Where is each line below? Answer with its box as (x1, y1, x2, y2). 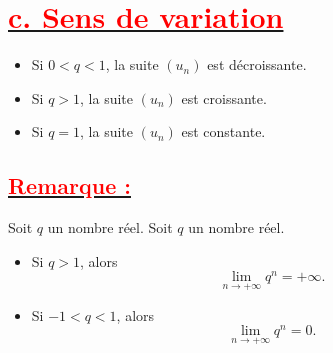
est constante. (181, 121, 266, 142)
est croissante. (181, 87, 267, 108)
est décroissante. (207, 54, 307, 75)
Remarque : (8, 170, 131, 201)
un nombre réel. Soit (47, 217, 173, 238)
